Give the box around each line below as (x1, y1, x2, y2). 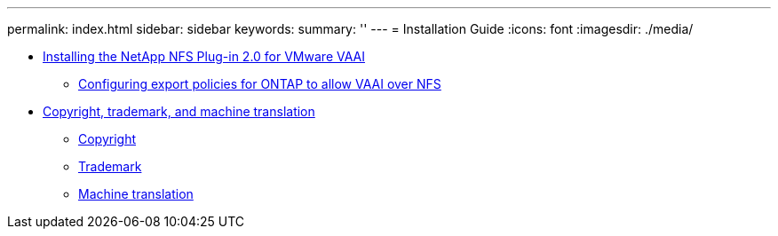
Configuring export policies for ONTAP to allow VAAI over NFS (78, 76, 441, 91)
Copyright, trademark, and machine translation (43, 104, 315, 119)
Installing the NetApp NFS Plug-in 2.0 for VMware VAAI (43, 49, 365, 64)
